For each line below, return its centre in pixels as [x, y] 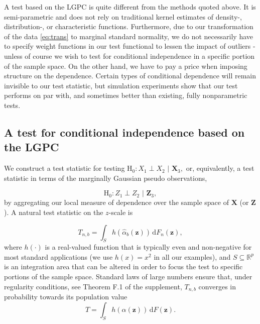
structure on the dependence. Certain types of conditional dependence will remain [130, 76]
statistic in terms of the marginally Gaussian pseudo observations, [106, 178]
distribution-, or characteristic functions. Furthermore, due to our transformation [129, 26]
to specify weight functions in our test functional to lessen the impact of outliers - [130, 46]
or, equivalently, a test [220, 168]
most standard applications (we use [58, 256]
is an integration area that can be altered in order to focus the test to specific [123, 266]
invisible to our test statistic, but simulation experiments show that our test [121, 85]
